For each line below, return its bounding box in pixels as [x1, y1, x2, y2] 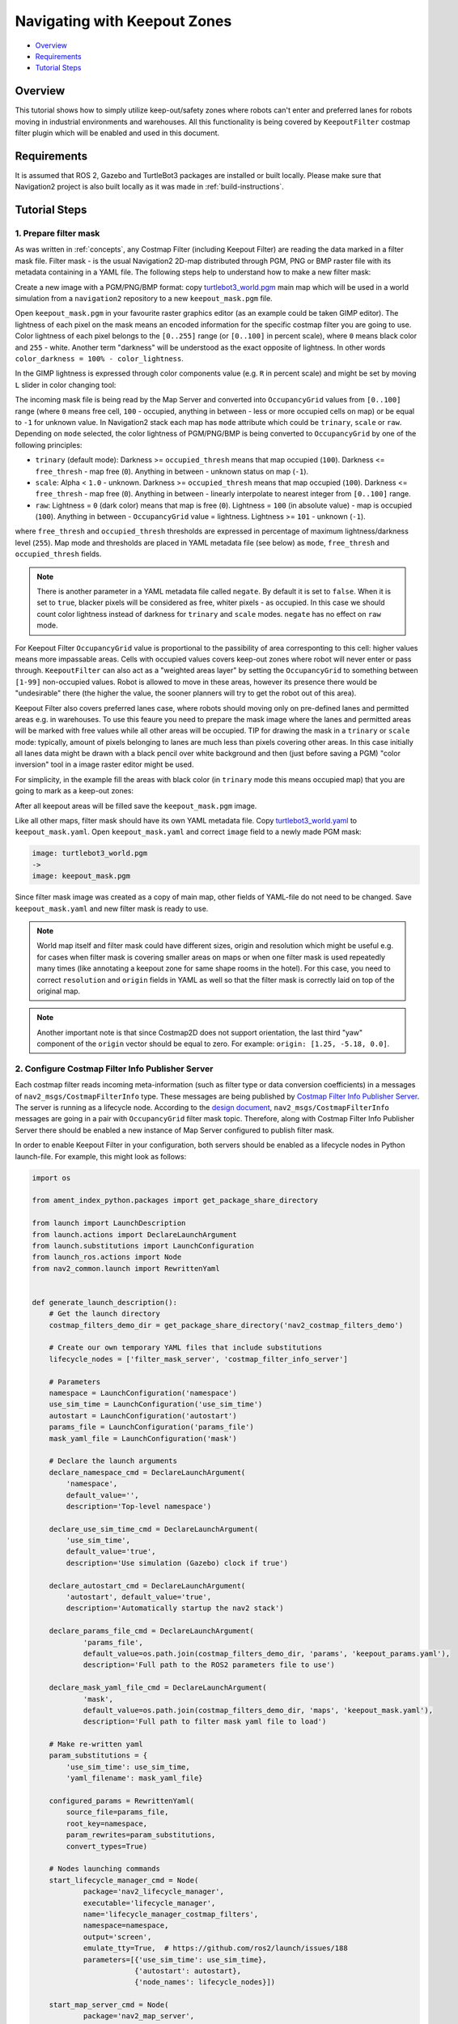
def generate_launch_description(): [32, 1298, 178, 1307]
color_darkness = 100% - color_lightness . [15, 353, 184, 364]
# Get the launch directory [49, 1309, 161, 1319]
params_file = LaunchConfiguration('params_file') [49, 1422, 254, 1432]
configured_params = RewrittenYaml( [49, 1797, 194, 1805]
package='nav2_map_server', [83, 2012, 194, 2021]
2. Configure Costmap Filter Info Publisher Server [15, 1063, 214, 1074]
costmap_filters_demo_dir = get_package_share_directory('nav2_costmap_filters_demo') [49, 1320, 404, 1329]
